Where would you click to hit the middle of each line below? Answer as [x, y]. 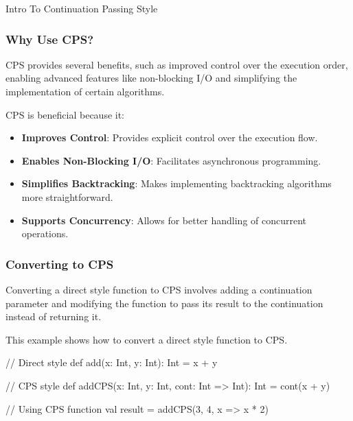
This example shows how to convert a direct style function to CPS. [147, 339]
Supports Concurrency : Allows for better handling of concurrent [164, 220]
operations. [45, 233]
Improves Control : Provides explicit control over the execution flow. [170, 137]
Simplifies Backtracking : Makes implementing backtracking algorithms [176, 183]
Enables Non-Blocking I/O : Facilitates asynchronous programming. [171, 160]
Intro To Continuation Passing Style [82, 8]
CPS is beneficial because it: [65, 114]
